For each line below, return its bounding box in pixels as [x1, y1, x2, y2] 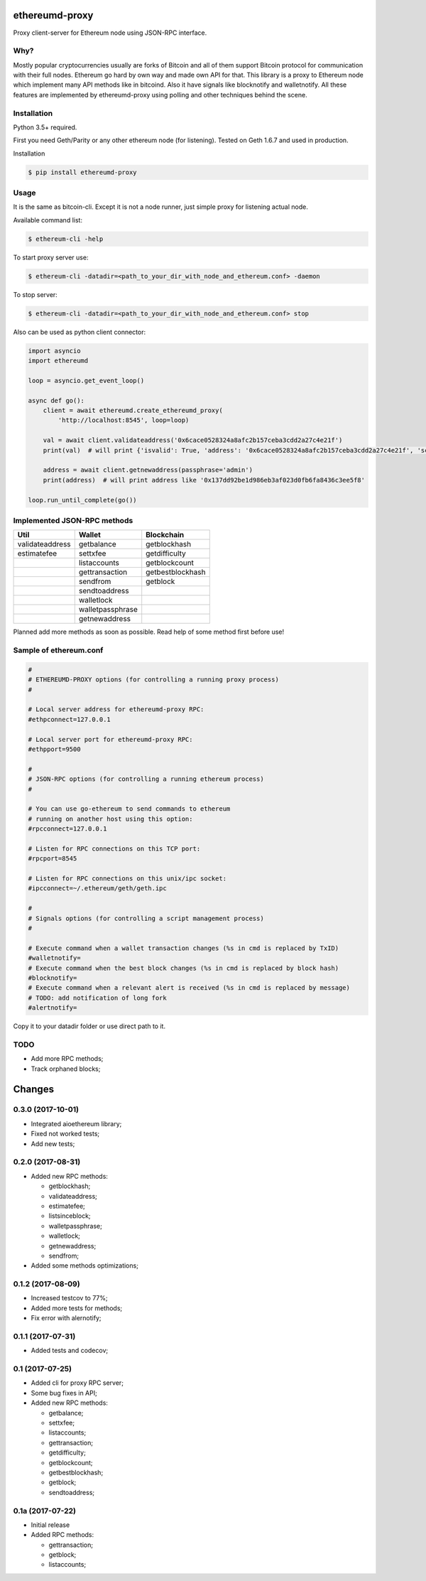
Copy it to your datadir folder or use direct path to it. [13, 1022, 166, 1030]
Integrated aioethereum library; [31, 1119, 122, 1128]
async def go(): [28, 396, 85, 404]
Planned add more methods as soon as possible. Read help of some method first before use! [13, 627, 285, 636]
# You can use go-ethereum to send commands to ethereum [28, 805, 231, 813]
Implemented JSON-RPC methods [13, 515, 133, 525]
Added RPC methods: [31, 1531, 94, 1539]
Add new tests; [31, 1139, 75, 1148]
